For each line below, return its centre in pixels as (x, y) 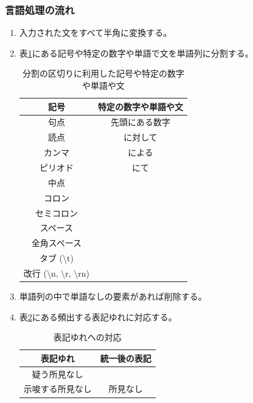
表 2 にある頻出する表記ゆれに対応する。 (98, 316)
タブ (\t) (56, 258)
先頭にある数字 (141, 122)
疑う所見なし (57, 374)
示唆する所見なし (57, 389)
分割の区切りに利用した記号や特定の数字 (103, 73)
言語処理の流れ (40, 9)
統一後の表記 (126, 358)
